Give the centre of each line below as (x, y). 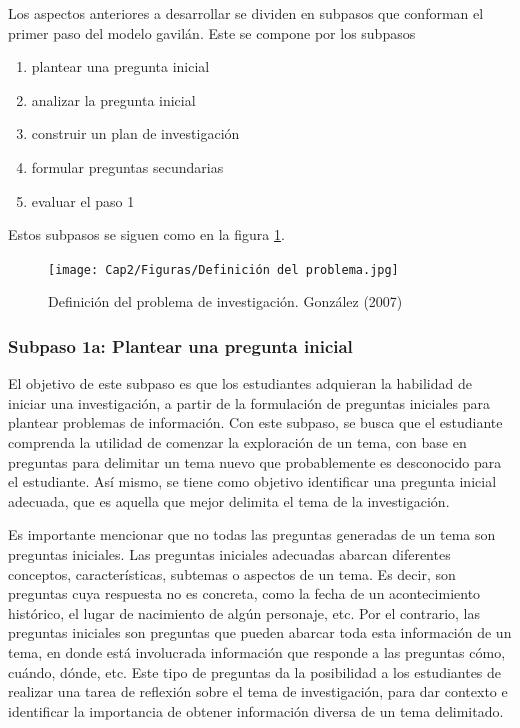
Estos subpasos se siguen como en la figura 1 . (146, 234)
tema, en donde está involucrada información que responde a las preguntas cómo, (257, 651)
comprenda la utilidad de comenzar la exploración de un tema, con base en (237, 442)
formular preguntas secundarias (127, 166)
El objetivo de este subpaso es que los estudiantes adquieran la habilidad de (240, 383)
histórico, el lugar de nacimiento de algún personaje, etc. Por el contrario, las (244, 612)
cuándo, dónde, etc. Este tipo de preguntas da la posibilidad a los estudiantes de (255, 671)
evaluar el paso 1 (83, 200)
